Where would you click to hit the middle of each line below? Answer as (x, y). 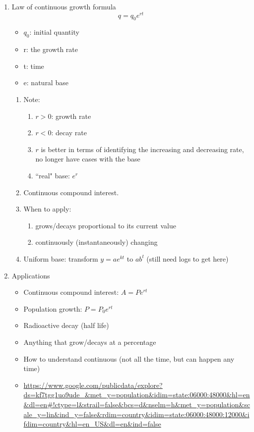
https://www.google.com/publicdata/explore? (93, 385)
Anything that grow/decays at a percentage (90, 342)
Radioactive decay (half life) (66, 325)
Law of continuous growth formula (64, 6)
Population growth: (53, 308)
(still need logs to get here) (188, 258)
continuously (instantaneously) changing (96, 242)
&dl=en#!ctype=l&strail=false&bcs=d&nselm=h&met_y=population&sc (137, 404)
